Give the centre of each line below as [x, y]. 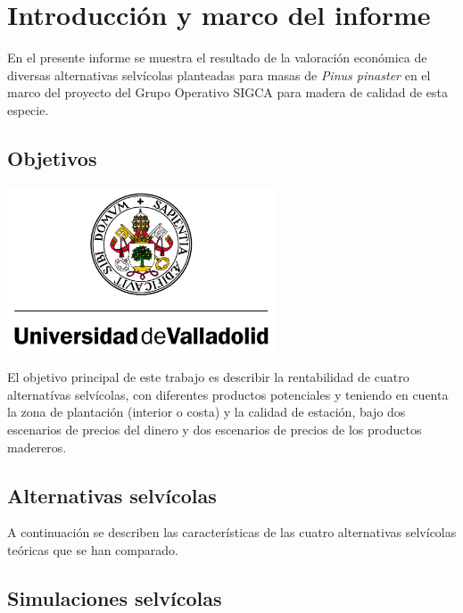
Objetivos [52, 157]
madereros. [37, 447]
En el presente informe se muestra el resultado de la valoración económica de [217, 58]
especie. [28, 109]
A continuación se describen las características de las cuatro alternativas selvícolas [232, 532]
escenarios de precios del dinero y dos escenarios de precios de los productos [215, 429]
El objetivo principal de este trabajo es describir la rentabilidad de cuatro [208, 377]
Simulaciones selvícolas [115, 597]
